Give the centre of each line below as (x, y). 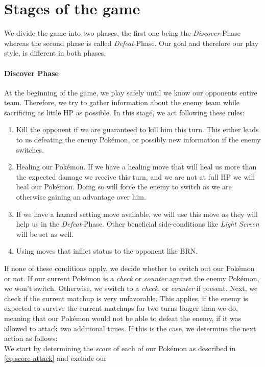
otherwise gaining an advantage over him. (81, 197)
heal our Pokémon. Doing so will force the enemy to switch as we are (124, 187)
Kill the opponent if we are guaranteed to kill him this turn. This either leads (137, 129)
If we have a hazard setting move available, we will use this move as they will (137, 214)
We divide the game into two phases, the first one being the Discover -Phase (123, 33)
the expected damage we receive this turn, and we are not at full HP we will (136, 176)
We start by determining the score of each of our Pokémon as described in (120, 348)
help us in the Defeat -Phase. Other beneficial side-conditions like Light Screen (138, 224)
